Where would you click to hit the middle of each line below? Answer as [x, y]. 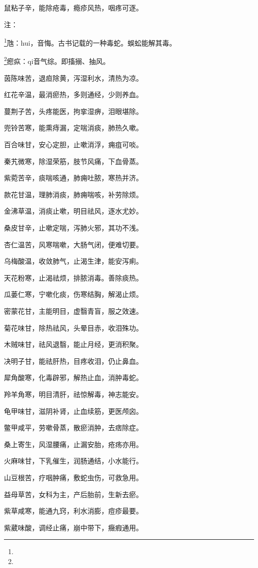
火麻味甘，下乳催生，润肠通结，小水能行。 [73, 461]
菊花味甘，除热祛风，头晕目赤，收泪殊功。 [73, 327]
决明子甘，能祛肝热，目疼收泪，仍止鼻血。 [73, 361]
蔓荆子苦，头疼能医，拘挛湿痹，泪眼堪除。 [73, 111]
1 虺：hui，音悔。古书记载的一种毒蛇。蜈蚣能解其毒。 [90, 42]
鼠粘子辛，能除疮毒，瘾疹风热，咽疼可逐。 [73, 7]
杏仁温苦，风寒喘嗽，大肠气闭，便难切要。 [73, 244]
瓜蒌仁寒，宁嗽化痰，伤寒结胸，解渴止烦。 [73, 294]
